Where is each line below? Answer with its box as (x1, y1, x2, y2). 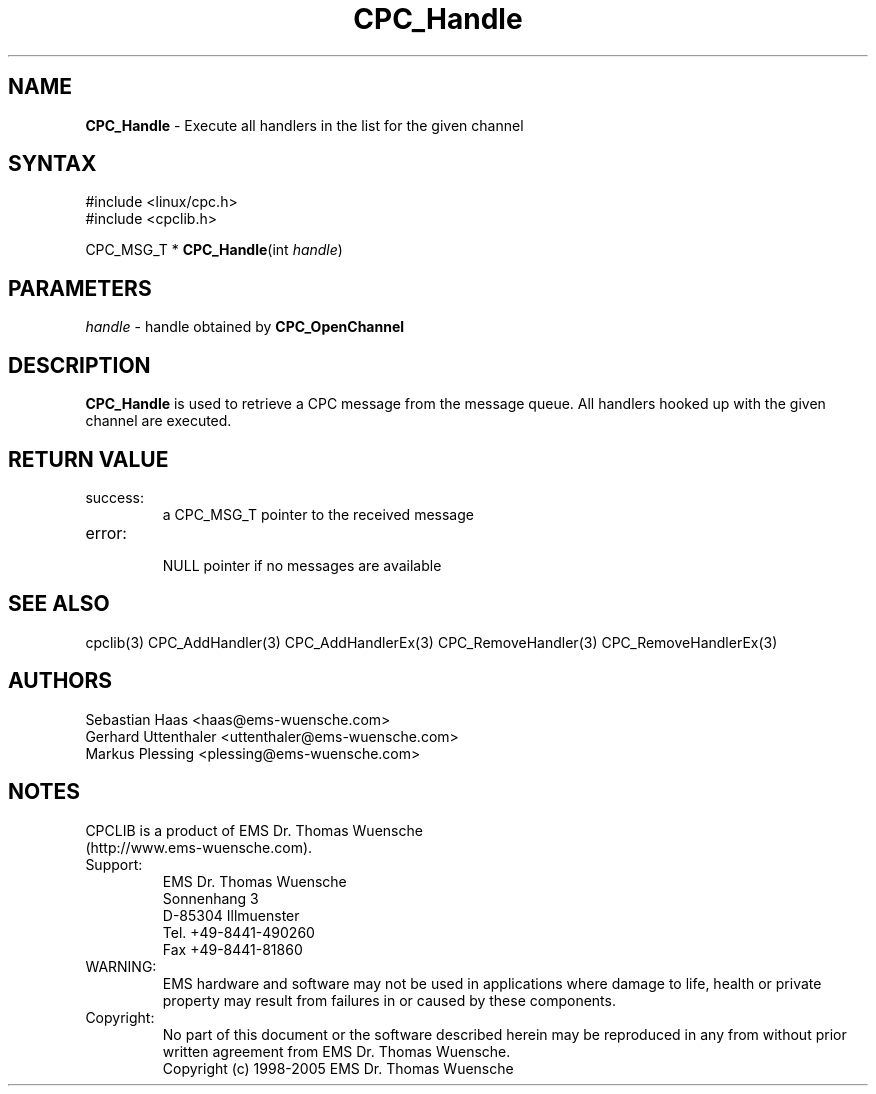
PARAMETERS (8, 275, 152, 301)
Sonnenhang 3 (162, 889, 259, 907)
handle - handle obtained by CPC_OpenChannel (85, 318, 405, 336)
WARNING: (85, 957, 157, 975)
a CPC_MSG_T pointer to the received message (162, 505, 474, 523)
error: (85, 522, 127, 543)
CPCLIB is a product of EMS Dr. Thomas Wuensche (85, 821, 423, 839)
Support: (85, 855, 143, 873)
